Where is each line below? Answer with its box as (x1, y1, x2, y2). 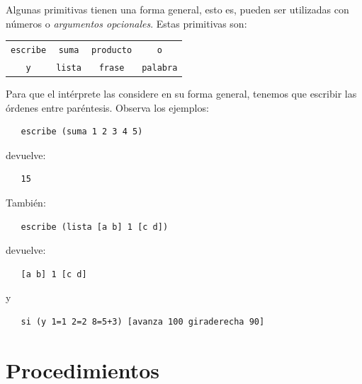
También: (6, 194, 46, 209)
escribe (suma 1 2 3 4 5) (21, 127, 143, 137)
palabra (142, 62, 178, 73)
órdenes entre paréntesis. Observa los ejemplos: (6, 100, 209, 115)
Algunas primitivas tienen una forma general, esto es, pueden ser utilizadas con (6, 2, 349, 16)
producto (91, 45, 132, 55)
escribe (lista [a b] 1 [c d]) (21, 221, 169, 232)
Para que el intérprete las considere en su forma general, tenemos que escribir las (6, 86, 357, 100)
